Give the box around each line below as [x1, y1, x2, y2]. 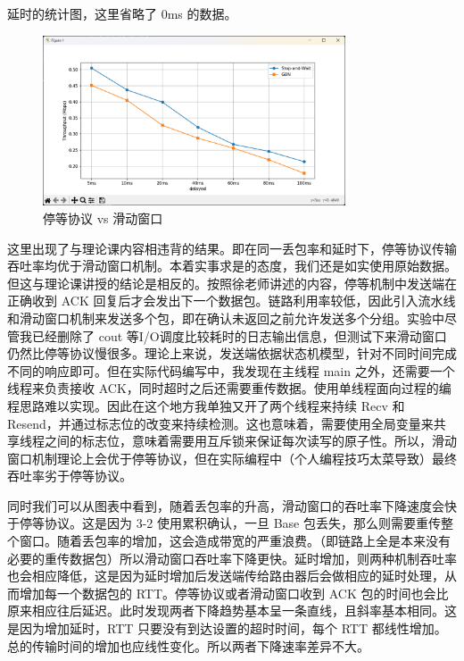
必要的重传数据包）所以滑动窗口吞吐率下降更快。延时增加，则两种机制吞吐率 [7, 548, 457, 567]
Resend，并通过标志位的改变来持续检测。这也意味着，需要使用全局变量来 [7, 414, 434, 432]
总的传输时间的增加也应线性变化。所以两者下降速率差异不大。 [7, 636, 369, 655]
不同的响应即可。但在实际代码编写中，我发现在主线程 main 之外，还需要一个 [7, 361, 455, 380]
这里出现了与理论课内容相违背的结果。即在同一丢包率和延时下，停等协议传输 [7, 238, 457, 257]
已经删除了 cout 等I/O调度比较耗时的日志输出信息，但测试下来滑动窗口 [31, 326, 447, 345]
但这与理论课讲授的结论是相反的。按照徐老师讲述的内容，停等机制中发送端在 [7, 273, 457, 292]
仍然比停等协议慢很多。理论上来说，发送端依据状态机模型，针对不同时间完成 [7, 344, 457, 363]
